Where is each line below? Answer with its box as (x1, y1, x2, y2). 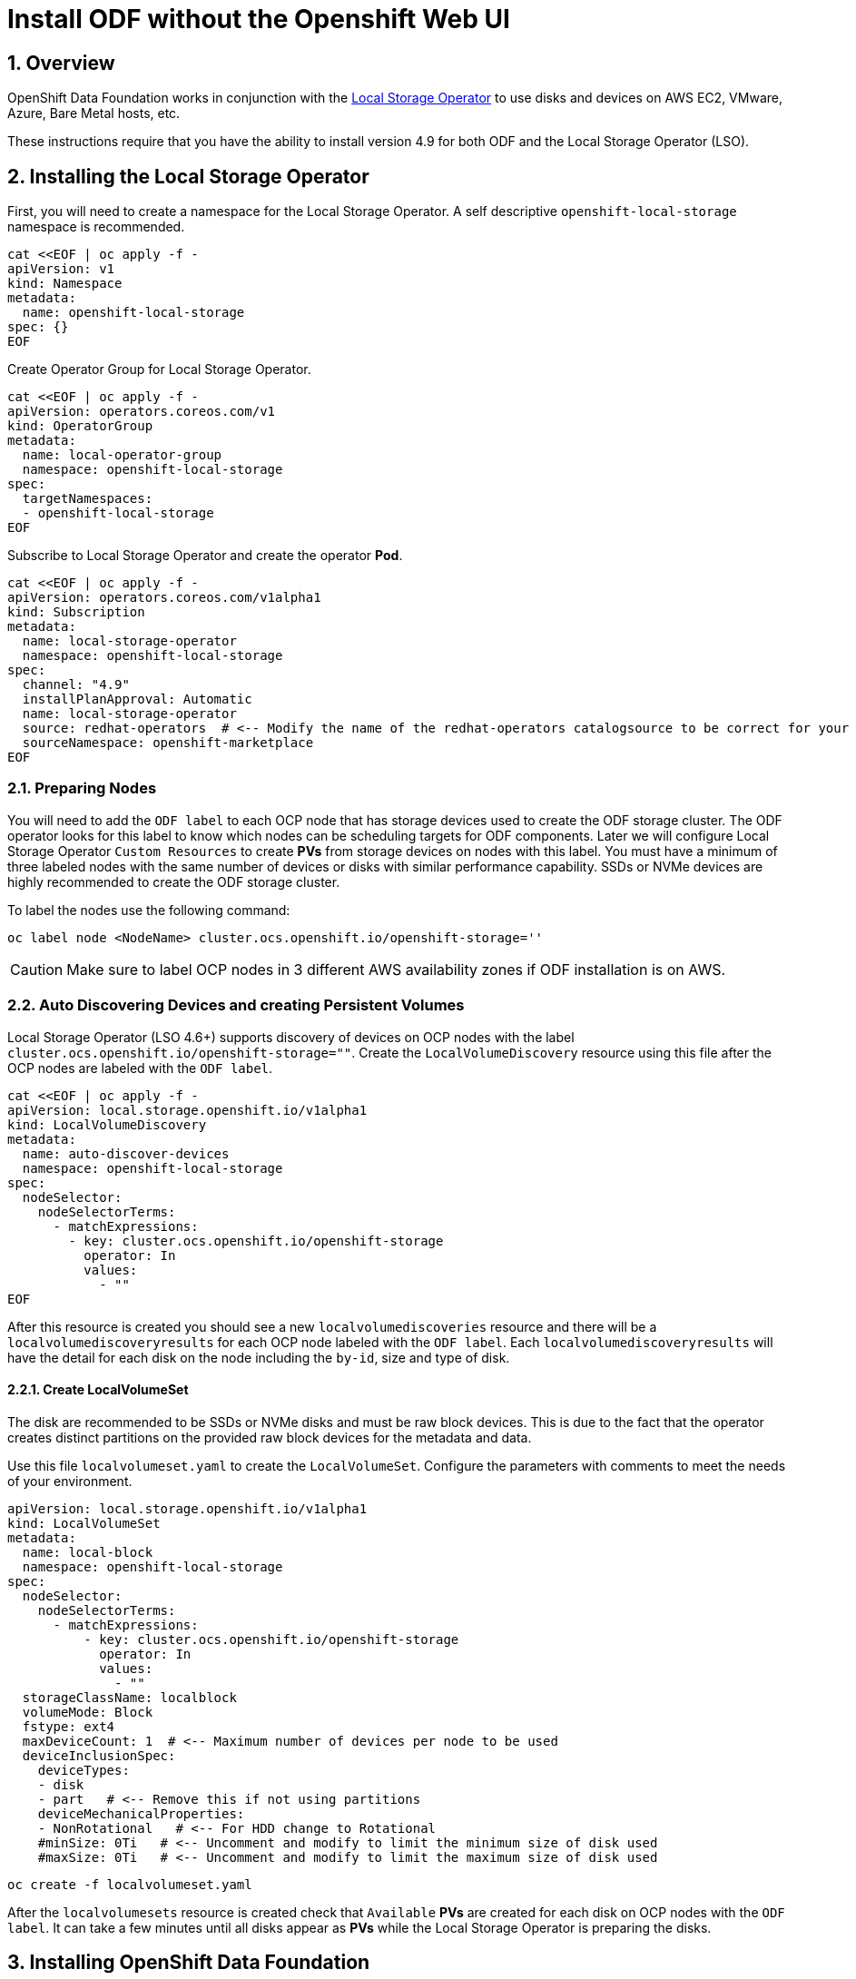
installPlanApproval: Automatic (22, 692, 252, 707)
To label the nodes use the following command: (7, 901, 290, 918)
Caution (10, 960, 64, 979)
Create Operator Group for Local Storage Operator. (7, 361, 311, 378)
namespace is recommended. (7, 219, 185, 235)
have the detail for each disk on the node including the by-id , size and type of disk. (7, 1349, 510, 1365)
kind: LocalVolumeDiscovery (7, 1117, 207, 1132)
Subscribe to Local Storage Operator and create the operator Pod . (7, 547, 403, 564)
